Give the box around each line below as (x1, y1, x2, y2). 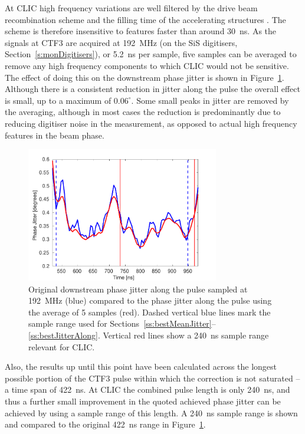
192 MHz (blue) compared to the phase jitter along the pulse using (28, 294, 272, 307)
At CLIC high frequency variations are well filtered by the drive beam (5, 2, 258, 14)
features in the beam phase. (5, 129, 104, 141)
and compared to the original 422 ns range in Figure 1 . (5, 418, 206, 430)
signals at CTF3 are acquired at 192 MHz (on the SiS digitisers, (5, 36, 238, 48)
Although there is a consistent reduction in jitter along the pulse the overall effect (5, 83, 300, 95)
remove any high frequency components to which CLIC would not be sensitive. (5, 59, 289, 71)
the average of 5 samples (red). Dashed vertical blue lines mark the (28, 305, 271, 318)
